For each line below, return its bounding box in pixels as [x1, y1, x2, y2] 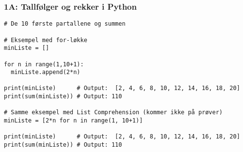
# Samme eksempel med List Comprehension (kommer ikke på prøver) [4, 109, 223, 116]
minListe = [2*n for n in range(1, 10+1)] [4, 117, 143, 124]
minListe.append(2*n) [11, 69, 81, 76]
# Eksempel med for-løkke [4, 36, 87, 44]
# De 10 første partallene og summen [4, 20, 126, 28]
